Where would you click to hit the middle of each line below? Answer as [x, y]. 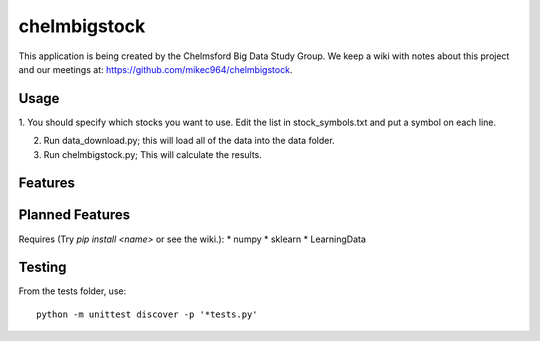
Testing [42, 267]
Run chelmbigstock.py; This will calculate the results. [152, 154]
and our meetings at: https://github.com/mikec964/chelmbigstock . [155, 69]
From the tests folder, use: [72, 291]
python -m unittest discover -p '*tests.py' [147, 314]
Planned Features [74, 215]
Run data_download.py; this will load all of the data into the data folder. [189, 141]
